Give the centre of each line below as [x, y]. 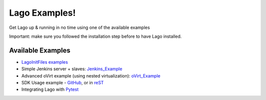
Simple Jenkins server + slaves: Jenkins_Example [72, 69]
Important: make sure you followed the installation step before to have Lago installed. [95, 36]
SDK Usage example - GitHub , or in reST [63, 83]
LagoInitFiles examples [45, 62]
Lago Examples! [42, 13]
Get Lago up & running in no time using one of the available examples [80, 27]
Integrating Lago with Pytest [50, 89]
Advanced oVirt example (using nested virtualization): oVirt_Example [91, 75]
